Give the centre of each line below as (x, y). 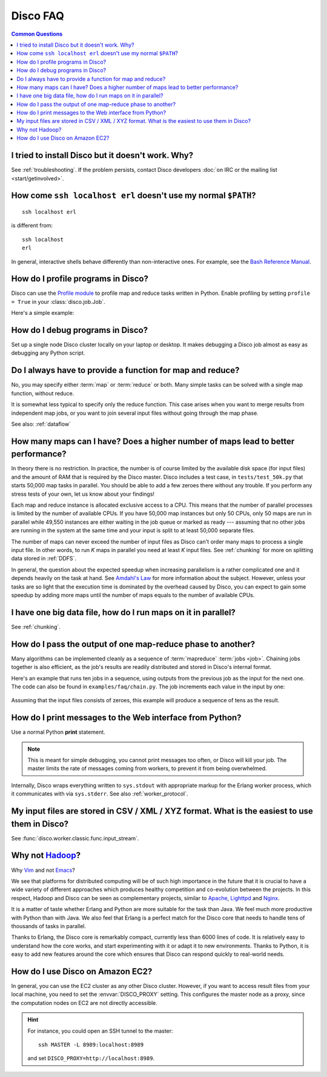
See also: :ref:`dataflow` (41, 424)
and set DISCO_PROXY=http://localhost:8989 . (91, 1058)
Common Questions (37, 34)
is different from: (32, 226)
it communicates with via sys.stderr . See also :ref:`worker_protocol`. (100, 794)
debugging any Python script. (48, 353)
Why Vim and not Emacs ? (43, 870)
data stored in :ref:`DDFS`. (44, 558)
